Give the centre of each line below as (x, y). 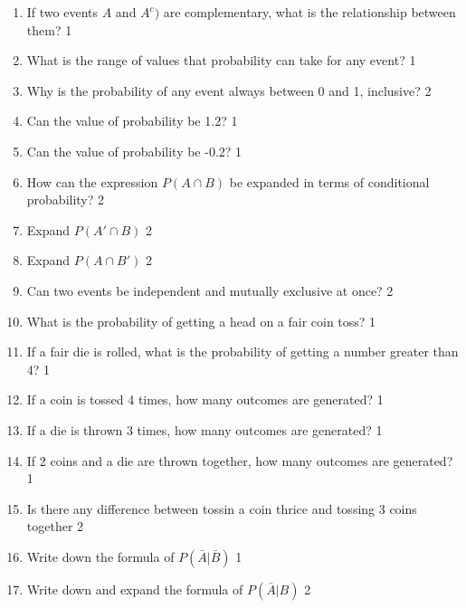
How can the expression (92, 181)
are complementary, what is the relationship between (309, 12)
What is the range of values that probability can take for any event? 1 (221, 60)
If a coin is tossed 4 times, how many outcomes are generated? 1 (205, 399)
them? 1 (49, 29)
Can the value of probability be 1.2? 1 (132, 121)
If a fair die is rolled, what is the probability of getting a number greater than (243, 351)
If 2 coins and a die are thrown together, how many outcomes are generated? (240, 460)
